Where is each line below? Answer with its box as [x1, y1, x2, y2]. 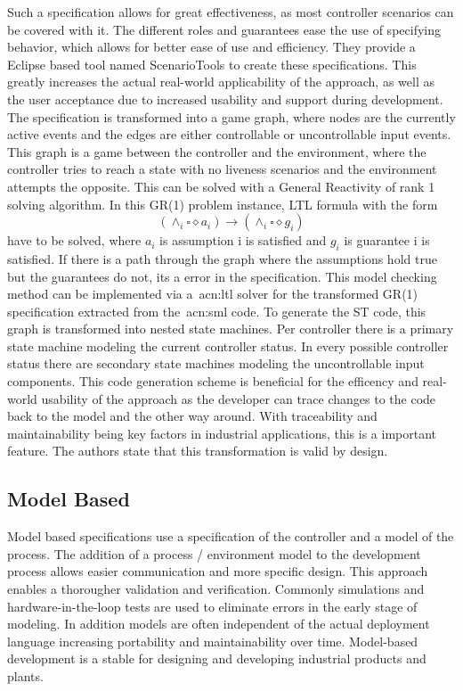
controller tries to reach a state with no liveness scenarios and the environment [7, 160, 437, 178]
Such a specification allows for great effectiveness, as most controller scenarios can [7, 3, 454, 21]
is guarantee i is [344, 231, 430, 250]
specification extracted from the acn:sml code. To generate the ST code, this [7, 301, 426, 320]
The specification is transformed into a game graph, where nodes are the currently [7, 107, 456, 126]
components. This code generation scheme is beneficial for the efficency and [7, 372, 418, 391]
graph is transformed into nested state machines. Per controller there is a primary [7, 319, 454, 338]
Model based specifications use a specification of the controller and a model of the [7, 527, 454, 546]
